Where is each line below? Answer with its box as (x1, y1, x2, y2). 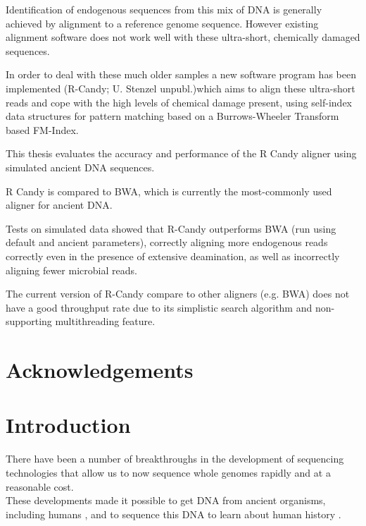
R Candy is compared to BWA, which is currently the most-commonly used (6, 183, 332, 198)
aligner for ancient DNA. (6, 197, 113, 212)
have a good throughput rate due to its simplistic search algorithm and (6, 300, 313, 314)
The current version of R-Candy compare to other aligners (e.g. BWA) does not (6, 286, 350, 301)
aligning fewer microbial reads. (6, 262, 137, 277)
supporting (6, 314, 52, 329)
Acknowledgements (6, 355, 194, 384)
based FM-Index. (6, 122, 79, 137)
